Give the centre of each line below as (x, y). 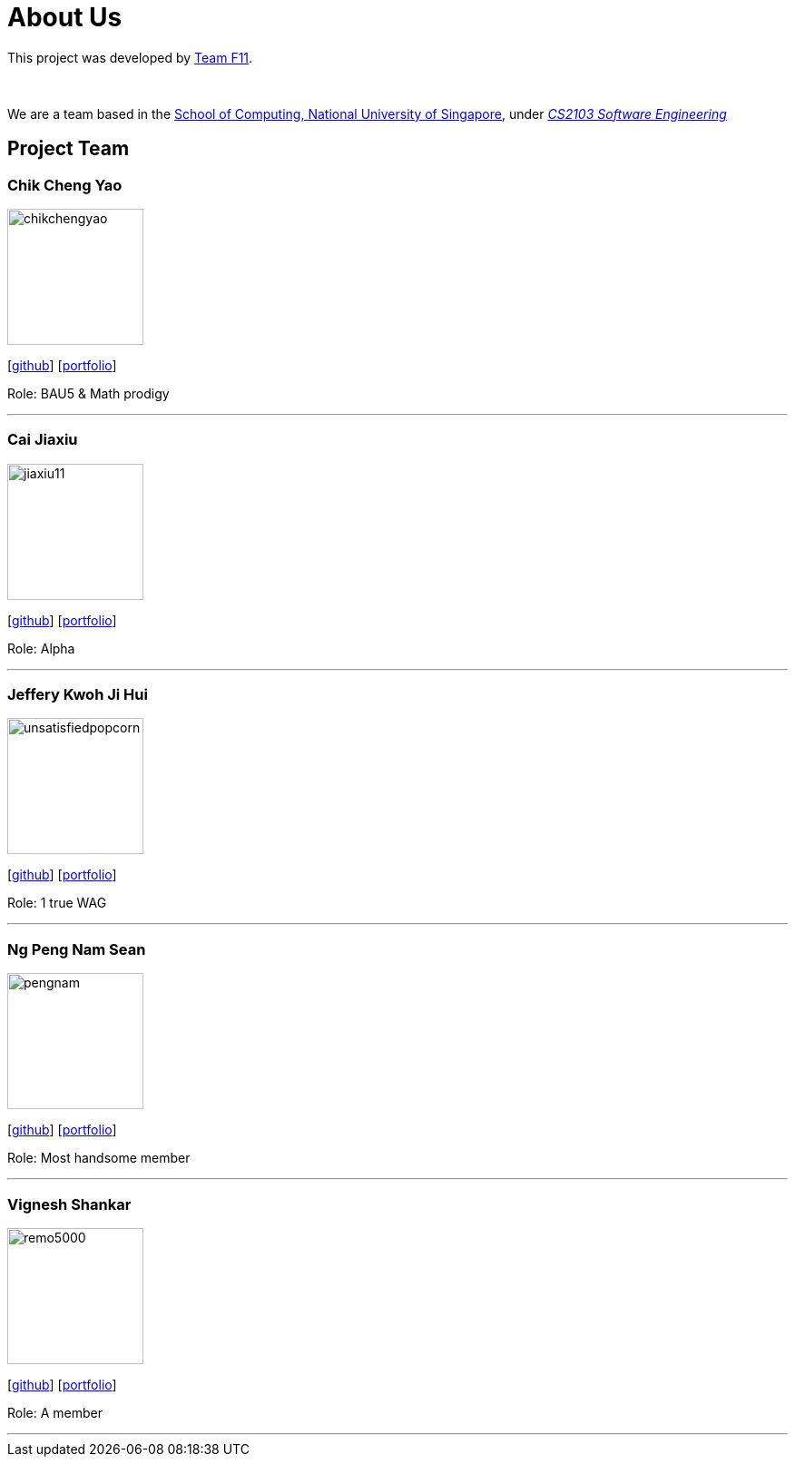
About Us (65, 17)
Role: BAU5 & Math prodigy (88, 393)
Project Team (69, 149)
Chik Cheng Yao (65, 185)
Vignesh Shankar (69, 1204)
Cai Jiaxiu (43, 440)
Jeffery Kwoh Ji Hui (78, 695)
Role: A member (55, 1412)
